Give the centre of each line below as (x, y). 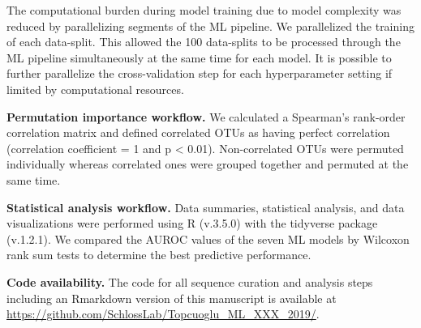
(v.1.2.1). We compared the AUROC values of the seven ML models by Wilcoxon (208, 239)
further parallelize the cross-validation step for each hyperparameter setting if (200, 73)
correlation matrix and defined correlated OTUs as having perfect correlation (198, 132)
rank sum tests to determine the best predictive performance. (159, 255)
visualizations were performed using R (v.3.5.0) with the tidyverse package (192, 223)
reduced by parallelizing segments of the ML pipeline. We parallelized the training (210, 26)
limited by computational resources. (95, 89)
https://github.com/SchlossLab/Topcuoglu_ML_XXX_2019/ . (163, 314)
